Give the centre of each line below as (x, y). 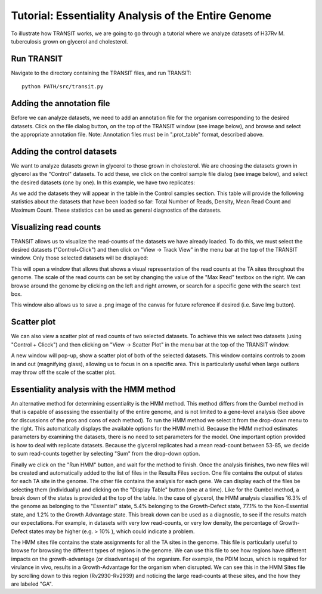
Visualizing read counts (56, 227)
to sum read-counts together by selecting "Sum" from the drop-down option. (106, 454)
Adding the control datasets (64, 151)
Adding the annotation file (61, 103)
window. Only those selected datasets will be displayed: (80, 258)
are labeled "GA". (32, 584)
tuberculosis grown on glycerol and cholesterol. (69, 41)
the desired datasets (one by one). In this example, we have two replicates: (103, 182)
